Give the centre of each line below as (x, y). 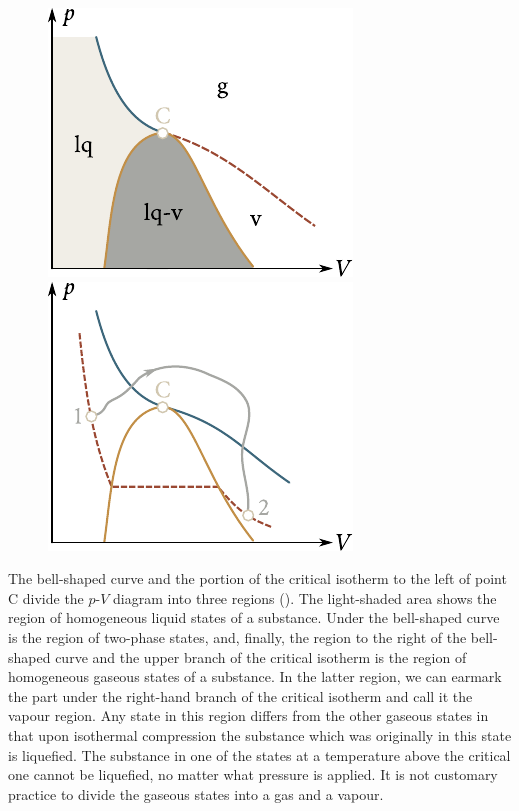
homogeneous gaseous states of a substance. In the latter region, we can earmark (255, 676)
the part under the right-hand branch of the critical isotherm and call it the (240, 695)
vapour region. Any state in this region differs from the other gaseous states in (248, 715)
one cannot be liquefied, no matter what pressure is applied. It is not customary (253, 774)
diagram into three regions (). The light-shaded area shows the (305, 597)
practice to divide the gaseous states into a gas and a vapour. (196, 793)
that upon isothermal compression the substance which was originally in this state (260, 734)
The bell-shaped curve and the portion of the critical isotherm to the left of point (257, 578)
